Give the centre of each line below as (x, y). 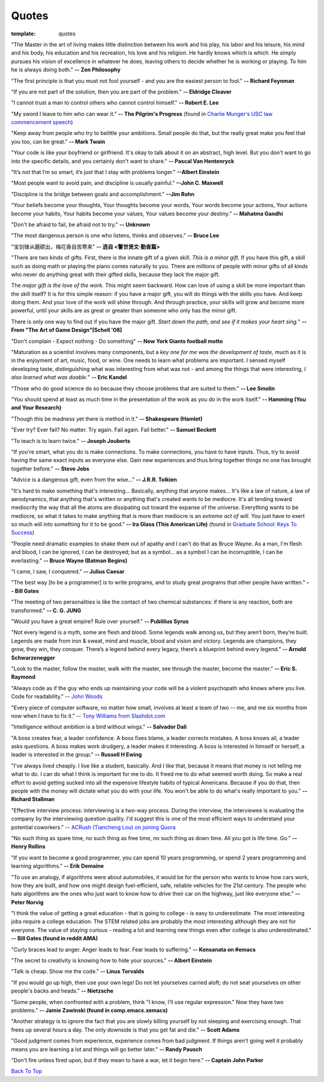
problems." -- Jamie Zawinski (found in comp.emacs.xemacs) (89, 1010)
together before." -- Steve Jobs (50, 469)
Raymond (23, 677)
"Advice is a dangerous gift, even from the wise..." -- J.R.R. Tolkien (94, 479)
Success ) (23, 533)
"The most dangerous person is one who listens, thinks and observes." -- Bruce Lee (115, 236)
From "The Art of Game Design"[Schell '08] (67, 330)
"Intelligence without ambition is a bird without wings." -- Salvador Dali (99, 727)
